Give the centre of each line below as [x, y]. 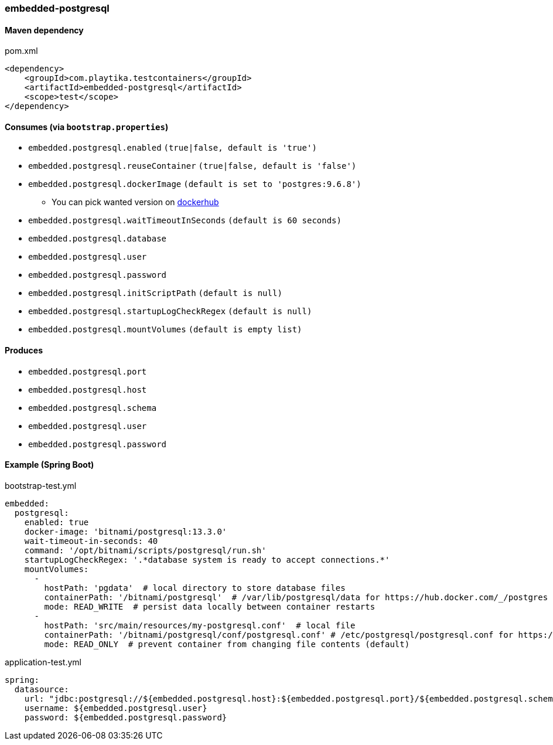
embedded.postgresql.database [98, 239]
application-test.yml [43, 662]
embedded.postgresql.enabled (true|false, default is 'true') [173, 148]
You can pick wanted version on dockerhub [135, 202]
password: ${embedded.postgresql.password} [126, 717]
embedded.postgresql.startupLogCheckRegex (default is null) [170, 312]
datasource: [42, 689]
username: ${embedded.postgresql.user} [116, 708]
